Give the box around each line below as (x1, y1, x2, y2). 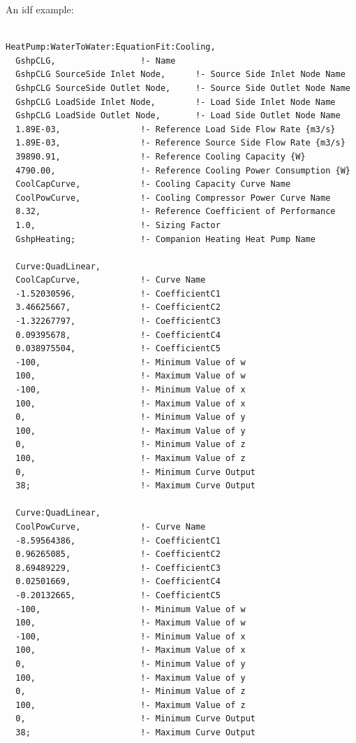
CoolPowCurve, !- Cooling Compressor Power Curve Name (15, 192, 331, 203)
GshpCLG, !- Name (15, 55, 176, 66)
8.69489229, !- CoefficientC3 (15, 562, 221, 573)
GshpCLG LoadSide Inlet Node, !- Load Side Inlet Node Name (15, 97, 336, 107)
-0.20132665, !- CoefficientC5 (15, 590, 221, 600)
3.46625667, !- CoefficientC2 (15, 302, 221, 313)
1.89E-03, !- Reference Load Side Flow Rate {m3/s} (15, 124, 336, 134)
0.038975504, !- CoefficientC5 (15, 344, 221, 354)
